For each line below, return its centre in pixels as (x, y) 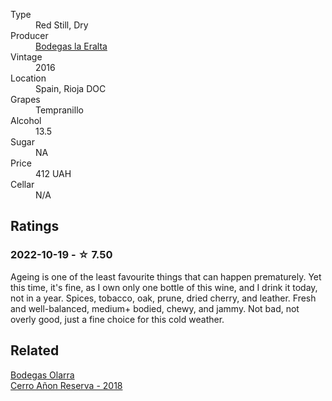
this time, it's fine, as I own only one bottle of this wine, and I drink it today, (164, 287)
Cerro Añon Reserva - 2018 (66, 385)
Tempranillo (59, 110)
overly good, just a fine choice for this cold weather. (117, 319)
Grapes (25, 99)
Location (28, 78)
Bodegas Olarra (42, 375)
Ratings (35, 226)
